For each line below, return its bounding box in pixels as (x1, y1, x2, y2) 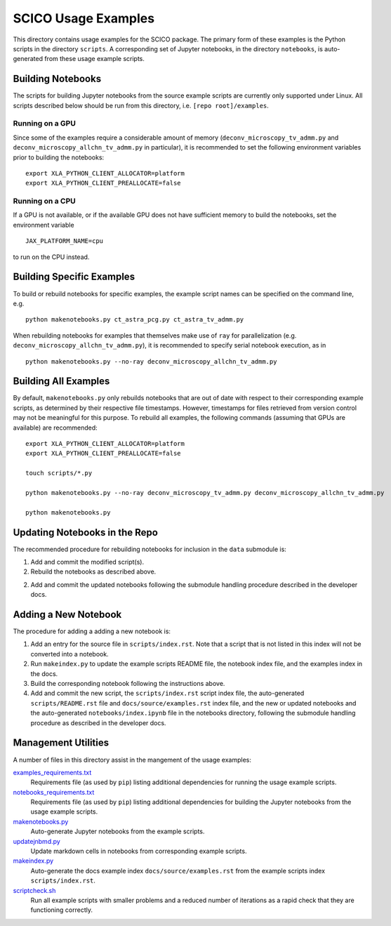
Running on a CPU (13, 197, 77, 206)
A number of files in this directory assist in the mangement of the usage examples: (13, 755, 252, 764)
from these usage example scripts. (44, 55, 145, 63)
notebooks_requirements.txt (13, 788, 95, 796)
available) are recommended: (13, 423, 98, 432)
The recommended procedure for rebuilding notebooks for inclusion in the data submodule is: (13, 545, 287, 553)
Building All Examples (13, 376, 110, 388)
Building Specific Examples (13, 271, 135, 283)
